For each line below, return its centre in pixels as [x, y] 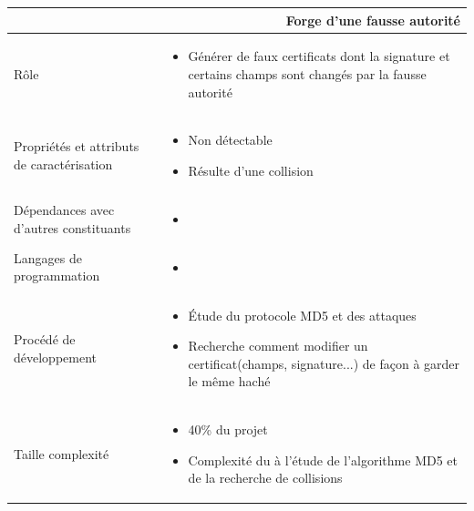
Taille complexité [62, 453]
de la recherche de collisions [265, 478]
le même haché [229, 381]
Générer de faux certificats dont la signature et [319, 56]
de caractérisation [63, 164]
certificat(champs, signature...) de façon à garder [324, 363]
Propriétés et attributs [77, 146]
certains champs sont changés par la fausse [307, 73]
